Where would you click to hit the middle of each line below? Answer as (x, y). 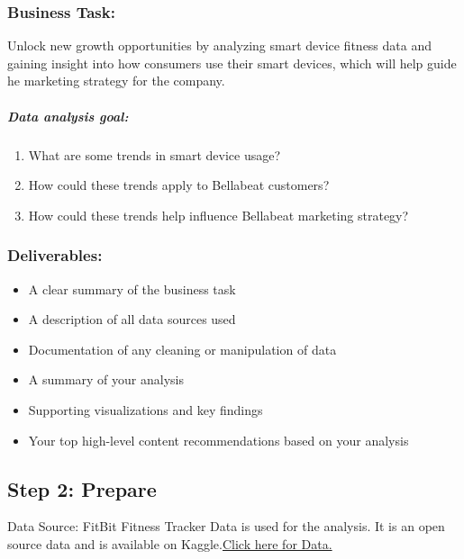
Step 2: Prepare (82, 488)
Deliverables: (55, 255)
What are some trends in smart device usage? (155, 154)
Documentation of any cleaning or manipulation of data (182, 349)
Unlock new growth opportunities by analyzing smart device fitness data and (220, 45)
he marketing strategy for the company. (116, 81)
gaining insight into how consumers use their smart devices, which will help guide (232, 63)
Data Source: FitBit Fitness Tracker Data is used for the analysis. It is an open (226, 526)
